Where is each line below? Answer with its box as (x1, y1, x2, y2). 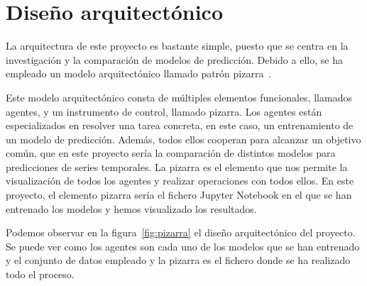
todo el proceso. (6, 267, 75, 282)
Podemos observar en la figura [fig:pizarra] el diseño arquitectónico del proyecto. (6, 225, 356, 240)
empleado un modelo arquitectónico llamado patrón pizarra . (6, 66, 272, 81)
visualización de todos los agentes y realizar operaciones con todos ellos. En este (6, 173, 354, 188)
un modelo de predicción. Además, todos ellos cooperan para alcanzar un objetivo (6, 131, 361, 146)
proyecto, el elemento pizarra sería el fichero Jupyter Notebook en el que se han (6, 187, 352, 202)
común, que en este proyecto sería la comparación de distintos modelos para (6, 145, 336, 160)
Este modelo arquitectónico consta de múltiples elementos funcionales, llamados (6, 89, 352, 104)
